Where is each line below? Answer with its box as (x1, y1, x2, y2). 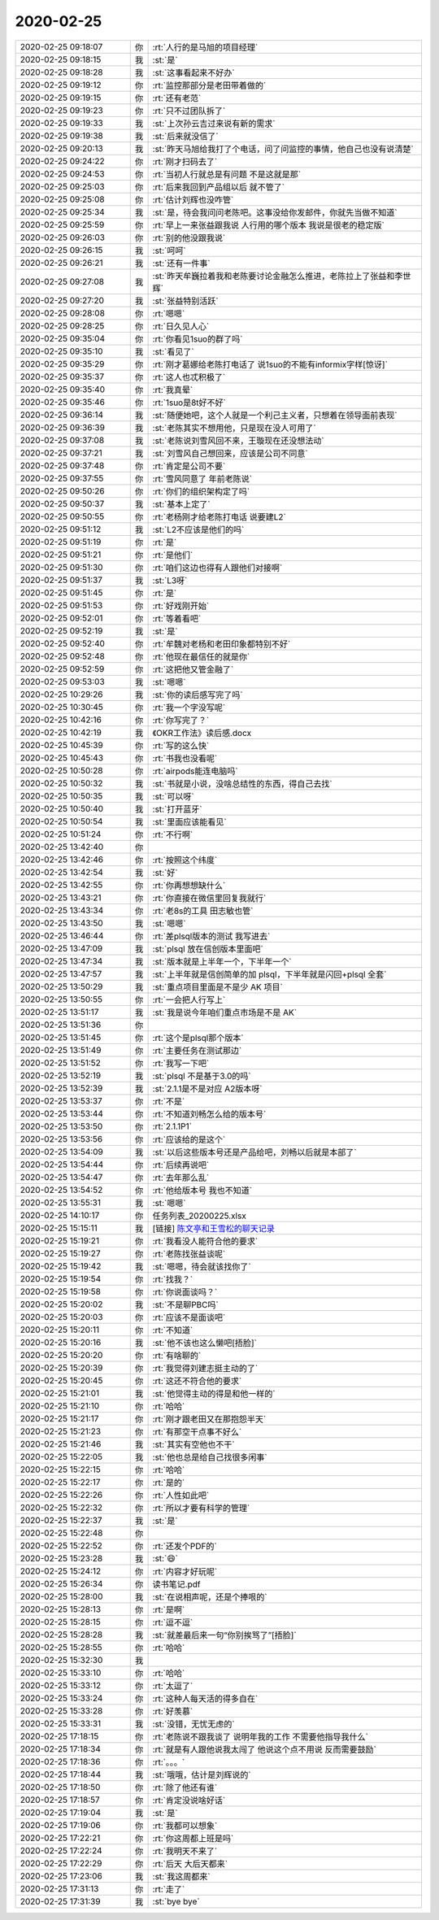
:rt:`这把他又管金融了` (152, 664, 234, 675)
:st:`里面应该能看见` (152, 816, 227, 827)
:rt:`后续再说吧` (152, 1159, 210, 1170)
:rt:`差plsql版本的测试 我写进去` (152, 930, 271, 942)
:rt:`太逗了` (152, 1680, 193, 1691)
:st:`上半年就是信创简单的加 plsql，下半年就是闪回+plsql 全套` (152, 969, 387, 980)
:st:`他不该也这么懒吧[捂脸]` (152, 1337, 258, 1348)
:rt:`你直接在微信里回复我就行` (152, 892, 267, 903)
